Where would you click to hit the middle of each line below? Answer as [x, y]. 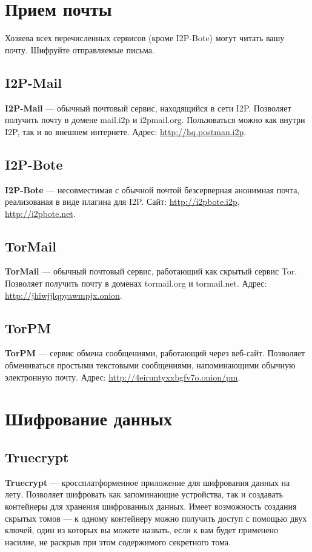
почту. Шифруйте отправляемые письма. [80, 49]
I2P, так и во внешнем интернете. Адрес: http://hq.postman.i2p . [126, 131]
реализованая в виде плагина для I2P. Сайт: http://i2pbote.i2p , [122, 201]
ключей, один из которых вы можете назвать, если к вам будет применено [142, 530]
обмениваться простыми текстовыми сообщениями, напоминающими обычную [150, 365]
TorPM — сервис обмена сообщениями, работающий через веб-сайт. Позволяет [155, 353]
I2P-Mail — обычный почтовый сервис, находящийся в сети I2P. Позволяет [148, 108]
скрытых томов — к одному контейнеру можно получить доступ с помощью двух [156, 518]
